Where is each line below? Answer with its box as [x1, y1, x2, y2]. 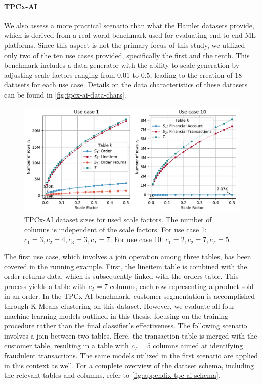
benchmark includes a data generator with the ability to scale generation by [4, 60, 240, 70]
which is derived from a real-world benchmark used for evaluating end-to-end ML [4, 30, 256, 40]
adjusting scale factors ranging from [4, 69, 115, 80]
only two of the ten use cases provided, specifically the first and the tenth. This [4, 50, 250, 60]
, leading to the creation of [150, 69, 233, 80]
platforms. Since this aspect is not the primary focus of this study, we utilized [4, 39, 245, 50]
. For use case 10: [110, 234, 163, 245]
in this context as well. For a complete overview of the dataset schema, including [4, 360, 254, 370]
